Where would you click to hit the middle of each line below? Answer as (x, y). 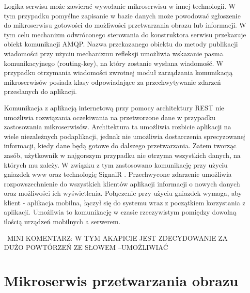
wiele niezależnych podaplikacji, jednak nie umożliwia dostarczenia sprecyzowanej (125, 136)
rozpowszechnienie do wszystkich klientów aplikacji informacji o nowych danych (122, 183)
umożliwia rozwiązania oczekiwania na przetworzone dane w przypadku (110, 117)
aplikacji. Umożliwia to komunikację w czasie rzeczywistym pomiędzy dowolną (120, 212)
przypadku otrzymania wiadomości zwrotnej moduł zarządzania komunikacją (118, 72)
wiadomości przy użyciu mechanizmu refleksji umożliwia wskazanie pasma (114, 53)
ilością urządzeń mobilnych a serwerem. (62, 222)
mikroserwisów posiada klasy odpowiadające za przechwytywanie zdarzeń (112, 82)
